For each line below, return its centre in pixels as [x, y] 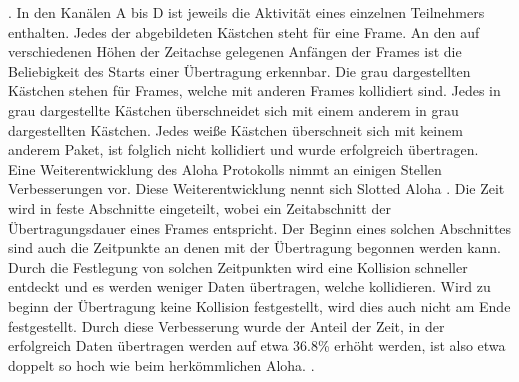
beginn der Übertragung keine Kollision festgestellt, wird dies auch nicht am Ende [259, 305]
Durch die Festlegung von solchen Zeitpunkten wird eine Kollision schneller [238, 266]
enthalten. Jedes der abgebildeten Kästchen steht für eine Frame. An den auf [244, 31]
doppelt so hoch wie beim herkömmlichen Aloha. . [161, 364]
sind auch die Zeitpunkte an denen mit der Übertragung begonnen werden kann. [255, 247]
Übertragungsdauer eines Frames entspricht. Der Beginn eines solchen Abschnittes [260, 227]
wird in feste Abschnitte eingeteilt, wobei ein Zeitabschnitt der [199, 207]
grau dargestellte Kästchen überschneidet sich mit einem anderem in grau [233, 109]
